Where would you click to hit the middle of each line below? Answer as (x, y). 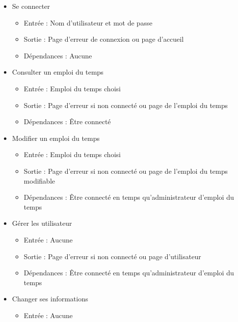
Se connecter (31, 6)
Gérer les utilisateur (42, 223)
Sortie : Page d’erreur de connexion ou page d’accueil (104, 39)
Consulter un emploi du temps (58, 72)
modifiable (39, 180)
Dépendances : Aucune (58, 55)
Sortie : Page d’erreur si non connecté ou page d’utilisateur (112, 256)
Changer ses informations (50, 299)
